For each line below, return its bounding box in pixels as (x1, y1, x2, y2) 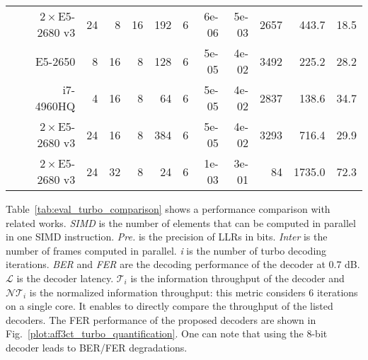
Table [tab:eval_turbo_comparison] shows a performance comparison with (6, 202, 330, 216)
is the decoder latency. (16, 270, 114, 285)
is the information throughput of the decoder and (130, 270, 345, 285)
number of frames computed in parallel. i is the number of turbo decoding (6, 243, 327, 257)
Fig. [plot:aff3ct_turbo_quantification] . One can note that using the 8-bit (6, 326, 328, 341)
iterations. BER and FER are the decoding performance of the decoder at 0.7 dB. (6, 257, 360, 272)
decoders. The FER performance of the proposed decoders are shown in (6, 312, 316, 327)
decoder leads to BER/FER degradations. (6, 339, 188, 354)
